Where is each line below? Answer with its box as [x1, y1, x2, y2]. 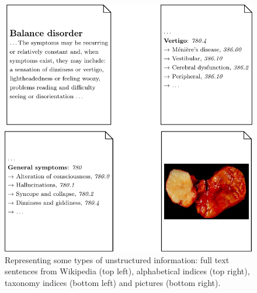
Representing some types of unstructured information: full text [5, 253, 230, 266]
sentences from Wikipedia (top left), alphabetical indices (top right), [5, 265, 250, 277]
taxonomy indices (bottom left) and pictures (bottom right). [5, 276, 221, 288]
